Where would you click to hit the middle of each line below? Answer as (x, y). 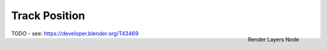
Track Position (48, 16)
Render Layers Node (273, 39)
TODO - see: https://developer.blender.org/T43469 (75, 33)
